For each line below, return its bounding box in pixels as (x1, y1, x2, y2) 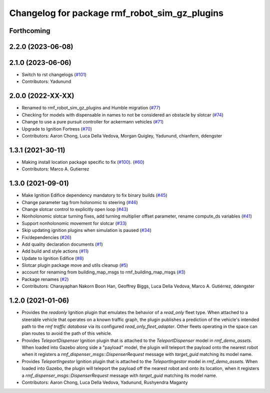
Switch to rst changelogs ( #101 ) (21, 71, 87, 77)
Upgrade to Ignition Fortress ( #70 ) (21, 125, 92, 132)
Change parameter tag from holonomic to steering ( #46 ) (21, 199, 138, 205)
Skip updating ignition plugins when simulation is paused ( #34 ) (21, 227, 152, 233)
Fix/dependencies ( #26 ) (21, 234, 72, 240)
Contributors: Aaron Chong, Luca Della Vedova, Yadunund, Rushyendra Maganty (21, 379, 188, 385)
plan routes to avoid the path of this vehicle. (21, 330, 112, 336)
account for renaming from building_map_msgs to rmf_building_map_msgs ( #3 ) (21, 269, 186, 275)
